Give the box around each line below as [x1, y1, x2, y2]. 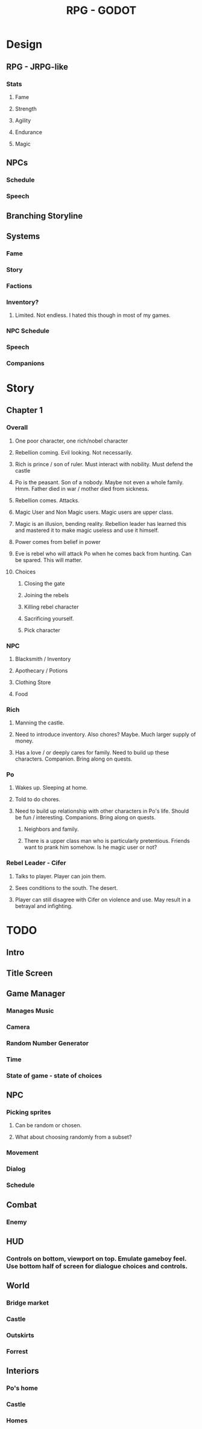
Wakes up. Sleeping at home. [14, 784, 88, 791]
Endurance [14, 128, 42, 136]
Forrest [6, 1347, 28, 1355]
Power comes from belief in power [14, 538, 101, 545]
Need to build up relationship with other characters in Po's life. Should [14, 807, 189, 815]
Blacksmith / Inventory [14, 655, 71, 662]
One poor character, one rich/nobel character [14, 437, 128, 444]
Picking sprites [6, 1108, 51, 1117]
